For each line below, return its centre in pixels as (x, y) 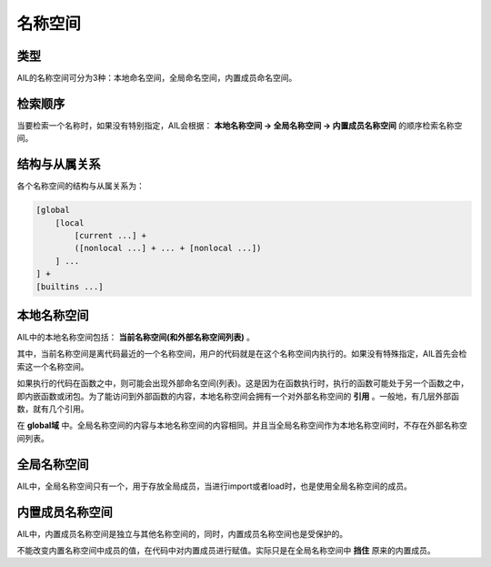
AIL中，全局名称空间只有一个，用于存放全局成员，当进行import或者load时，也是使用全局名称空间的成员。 (215, 486)
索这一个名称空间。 (53, 366)
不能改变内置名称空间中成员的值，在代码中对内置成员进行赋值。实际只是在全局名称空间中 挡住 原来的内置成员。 (226, 551)
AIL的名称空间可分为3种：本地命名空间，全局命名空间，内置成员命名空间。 (157, 78)
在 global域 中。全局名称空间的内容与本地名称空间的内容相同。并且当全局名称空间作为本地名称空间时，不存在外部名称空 (242, 425)
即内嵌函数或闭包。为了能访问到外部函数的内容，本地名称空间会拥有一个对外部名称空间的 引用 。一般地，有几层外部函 (238, 396)
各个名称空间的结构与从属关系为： (80, 186)
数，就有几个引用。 (53, 409)
